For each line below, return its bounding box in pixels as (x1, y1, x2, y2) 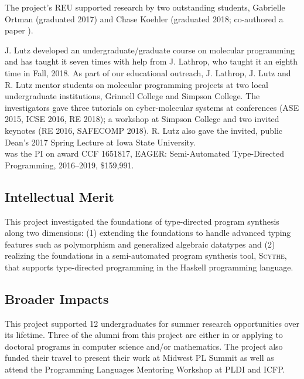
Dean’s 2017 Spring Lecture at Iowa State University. (5, 136, 196, 148)
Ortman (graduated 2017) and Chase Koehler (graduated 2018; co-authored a (5, 12, 283, 25)
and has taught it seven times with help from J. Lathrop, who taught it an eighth (5, 55, 298, 67)
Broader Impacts (5, 289, 109, 307)
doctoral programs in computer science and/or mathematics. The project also (5, 340, 283, 352)
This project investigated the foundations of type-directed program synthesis (5, 215, 279, 227)
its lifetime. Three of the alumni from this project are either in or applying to (5, 329, 283, 341)
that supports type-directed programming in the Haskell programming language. (5, 260, 293, 273)
